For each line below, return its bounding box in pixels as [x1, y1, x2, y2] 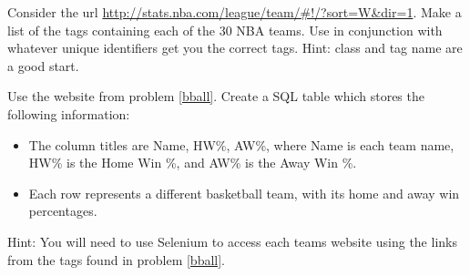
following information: [7, 104, 130, 123]
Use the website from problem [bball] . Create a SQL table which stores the [7, 87, 424, 106]
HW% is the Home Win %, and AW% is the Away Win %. [28, 153, 357, 172]
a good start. [7, 56, 79, 75]
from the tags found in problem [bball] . [7, 250, 225, 269]
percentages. [28, 201, 97, 220]
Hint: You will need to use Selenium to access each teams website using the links [7, 231, 457, 250]
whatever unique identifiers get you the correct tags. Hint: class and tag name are [7, 38, 463, 57]
